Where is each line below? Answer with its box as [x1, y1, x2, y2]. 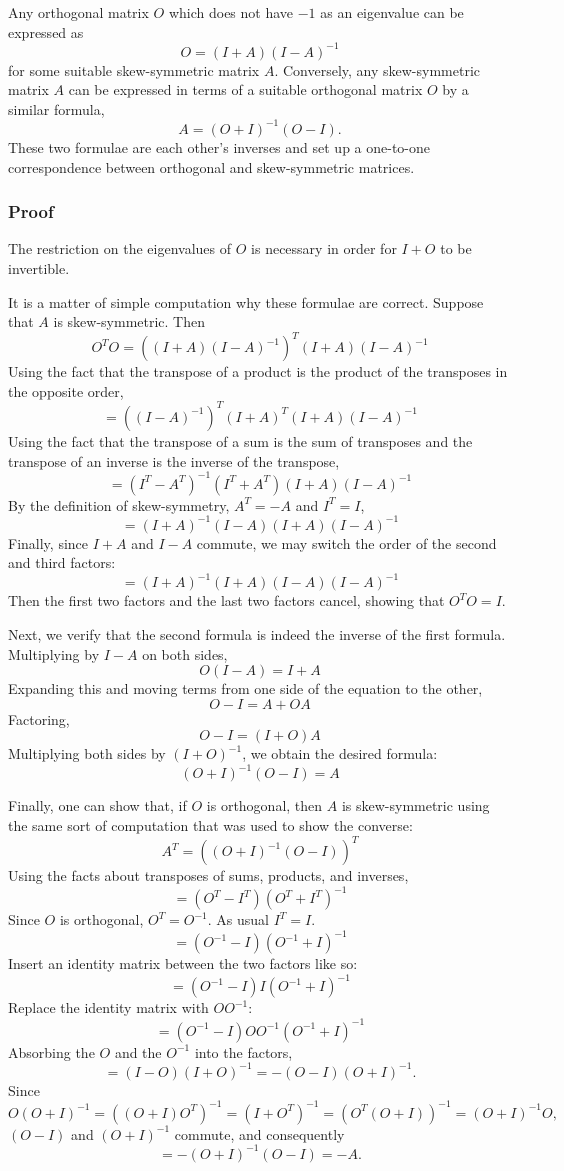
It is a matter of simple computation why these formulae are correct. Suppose [8, 291, 484, 312]
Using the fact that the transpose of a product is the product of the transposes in [8, 361, 508, 382]
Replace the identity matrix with [8, 997, 209, 1018]
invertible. [8, 257, 70, 278]
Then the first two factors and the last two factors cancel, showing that [8, 590, 445, 611]
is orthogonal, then [206, 795, 323, 816]
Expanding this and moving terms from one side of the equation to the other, [8, 678, 483, 699]
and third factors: [8, 552, 116, 573]
